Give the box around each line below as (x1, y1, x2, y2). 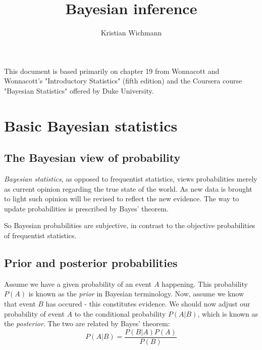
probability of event (4, 308, 65, 319)
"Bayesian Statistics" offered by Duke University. (4, 85, 154, 96)
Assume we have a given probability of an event (4, 278, 152, 289)
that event (4, 298, 36, 309)
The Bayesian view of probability (4, 150, 181, 165)
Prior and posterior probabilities (4, 255, 178, 271)
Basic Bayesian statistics (4, 115, 178, 136)
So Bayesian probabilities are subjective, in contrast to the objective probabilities (4, 220, 255, 231)
